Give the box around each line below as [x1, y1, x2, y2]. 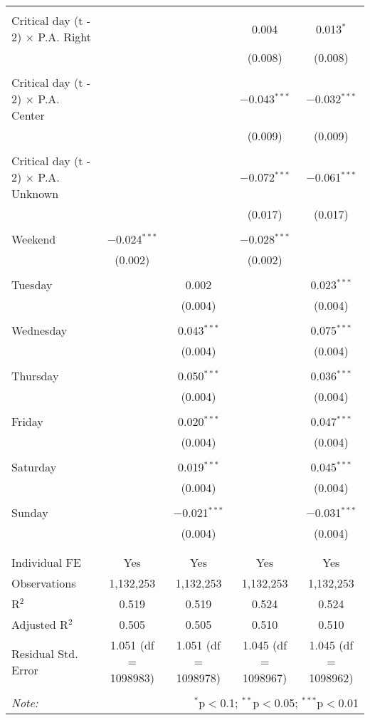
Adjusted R [11, 616, 68, 632]
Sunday [11, 504, 48, 521]
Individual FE [11, 554, 81, 570]
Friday [11, 413, 43, 429]
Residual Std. [11, 645, 78, 662]
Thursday [11, 367, 59, 384]
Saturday [11, 459, 57, 475]
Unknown [11, 185, 59, 202]
